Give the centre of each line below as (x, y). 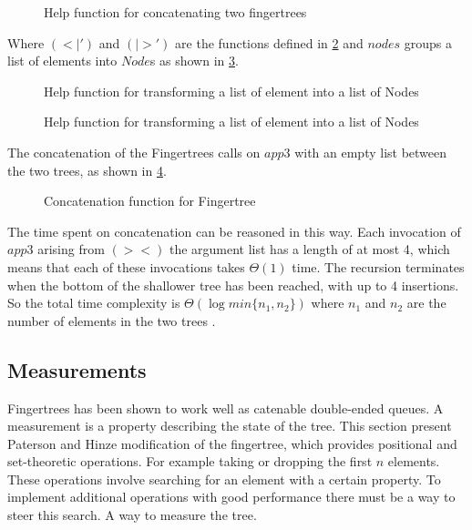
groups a (428, 42)
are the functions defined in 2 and (269, 42)
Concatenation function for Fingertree (150, 201)
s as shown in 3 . (194, 61)
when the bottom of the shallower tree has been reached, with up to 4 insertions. (233, 285)
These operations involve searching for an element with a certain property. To (224, 479)
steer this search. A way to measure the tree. (132, 515)
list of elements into (62, 61)
